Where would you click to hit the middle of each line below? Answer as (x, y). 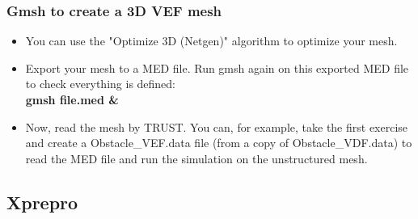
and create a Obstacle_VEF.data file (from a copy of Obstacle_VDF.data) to (219, 143)
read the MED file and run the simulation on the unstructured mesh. (196, 158)
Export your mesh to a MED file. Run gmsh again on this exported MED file (217, 67)
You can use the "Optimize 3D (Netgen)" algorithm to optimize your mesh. (211, 41)
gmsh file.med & (72, 99)
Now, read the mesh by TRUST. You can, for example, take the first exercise (217, 126)
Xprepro (42, 202)
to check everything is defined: (101, 84)
